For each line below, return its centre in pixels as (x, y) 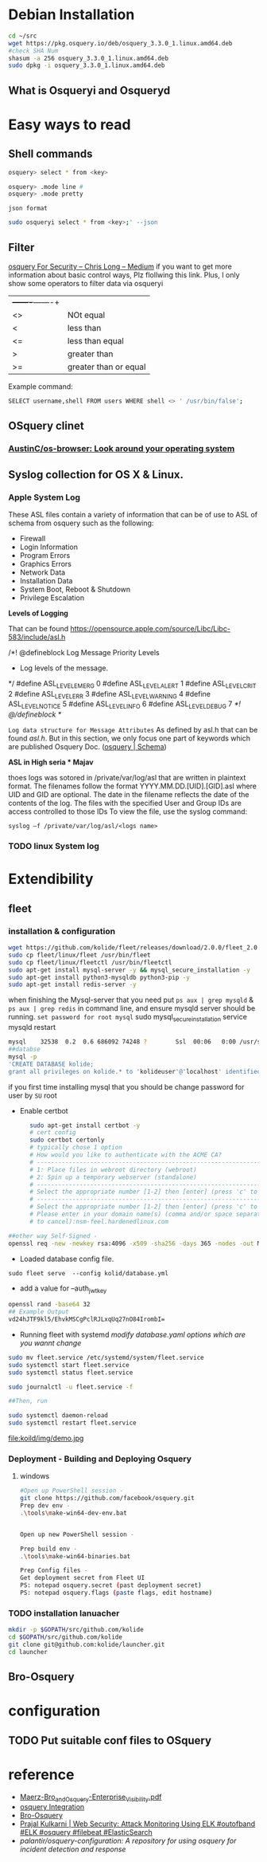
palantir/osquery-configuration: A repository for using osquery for (128, 1841)
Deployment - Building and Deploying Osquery (100, 1459)
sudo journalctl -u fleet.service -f (71, 1387)
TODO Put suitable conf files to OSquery (110, 1740)
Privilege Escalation (52, 597)
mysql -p (23, 1057)
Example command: (41, 387)
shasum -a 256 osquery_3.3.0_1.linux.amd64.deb (89, 58)
